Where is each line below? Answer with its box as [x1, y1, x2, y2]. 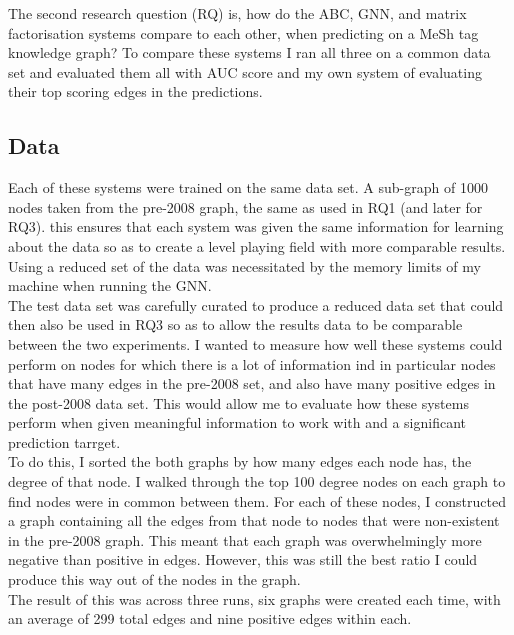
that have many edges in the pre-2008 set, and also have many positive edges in [8, 373, 496, 394]
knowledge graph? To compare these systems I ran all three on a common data [8, 42, 491, 63]
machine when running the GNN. [8, 275, 212, 296]
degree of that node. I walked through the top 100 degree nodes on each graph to [8, 471, 506, 492]
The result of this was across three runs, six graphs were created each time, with [8, 588, 501, 609]
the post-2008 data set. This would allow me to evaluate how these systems [8, 392, 469, 413]
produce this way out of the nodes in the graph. [8, 569, 301, 590]
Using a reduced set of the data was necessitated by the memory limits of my [8, 255, 481, 276]
